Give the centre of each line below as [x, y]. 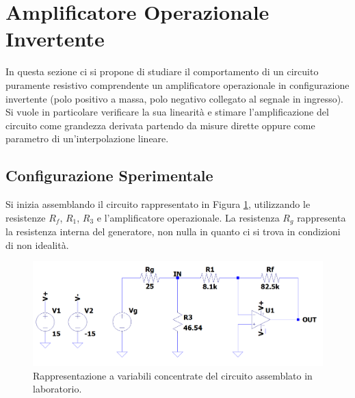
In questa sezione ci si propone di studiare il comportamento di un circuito [162, 71]
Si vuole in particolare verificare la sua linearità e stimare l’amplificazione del [167, 112]
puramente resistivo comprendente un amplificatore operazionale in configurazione [177, 84]
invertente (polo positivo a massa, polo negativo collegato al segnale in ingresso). [175, 98]
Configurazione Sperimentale [109, 175]
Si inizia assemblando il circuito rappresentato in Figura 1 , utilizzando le [158, 204]
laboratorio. [57, 389]
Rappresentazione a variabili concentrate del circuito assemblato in [173, 375]
